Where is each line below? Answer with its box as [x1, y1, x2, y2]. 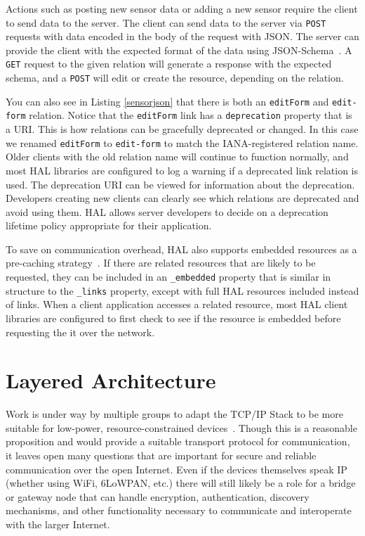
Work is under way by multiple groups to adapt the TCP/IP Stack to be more [6, 407, 343, 421]
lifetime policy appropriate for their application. [6, 218, 212, 233]
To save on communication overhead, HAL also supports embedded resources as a [6, 241, 357, 256]
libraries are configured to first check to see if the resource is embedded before [6, 310, 341, 325]
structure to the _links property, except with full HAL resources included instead [6, 283, 359, 298]
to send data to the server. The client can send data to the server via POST [6, 15, 326, 30]
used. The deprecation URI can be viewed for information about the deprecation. [6, 177, 355, 191]
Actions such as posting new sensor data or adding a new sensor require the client [6, 1, 358, 15]
